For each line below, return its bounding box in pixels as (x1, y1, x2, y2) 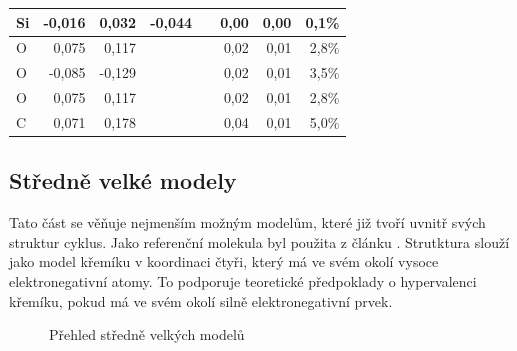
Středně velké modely (9, 165, 237, 196)
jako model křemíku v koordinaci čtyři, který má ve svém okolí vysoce (9, 251, 439, 272)
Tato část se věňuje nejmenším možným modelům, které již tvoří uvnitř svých (9, 212, 486, 233)
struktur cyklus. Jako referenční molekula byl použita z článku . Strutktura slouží (9, 231, 510, 252)
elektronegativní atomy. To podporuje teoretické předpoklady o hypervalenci (9, 270, 477, 291)
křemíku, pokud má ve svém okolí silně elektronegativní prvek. (9, 290, 393, 311)
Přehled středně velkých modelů (49, 324, 245, 345)
